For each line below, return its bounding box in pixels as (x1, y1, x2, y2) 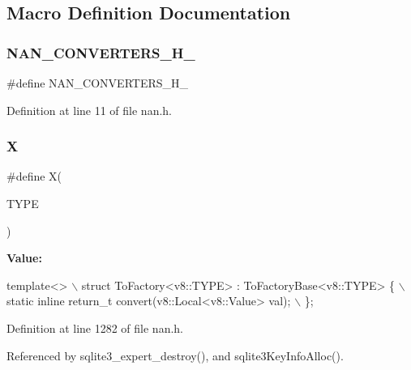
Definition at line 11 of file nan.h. (6, 101, 173, 118)
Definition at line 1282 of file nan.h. (6, 319, 184, 336)
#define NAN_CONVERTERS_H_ (6, 74, 189, 91)
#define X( (6, 168, 62, 185)
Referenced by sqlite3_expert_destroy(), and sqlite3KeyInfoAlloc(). (6, 347, 344, 364)
